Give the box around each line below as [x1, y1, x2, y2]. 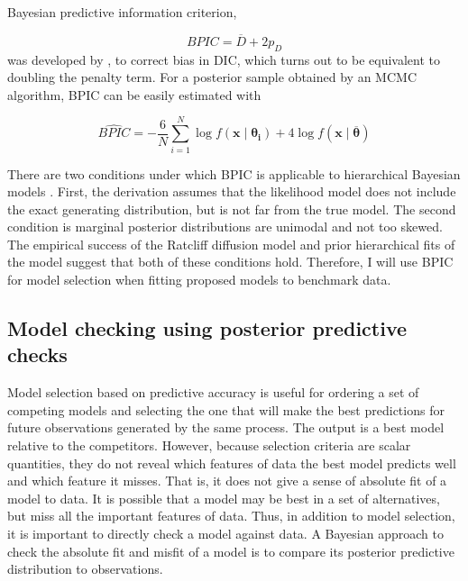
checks [7, 340, 68, 368]
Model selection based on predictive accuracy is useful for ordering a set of [7, 383, 419, 402]
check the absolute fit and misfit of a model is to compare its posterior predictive [7, 541, 454, 560]
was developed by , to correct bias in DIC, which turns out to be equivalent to [7, 50, 441, 68]
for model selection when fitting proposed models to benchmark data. [7, 270, 391, 289]
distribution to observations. [7, 559, 163, 578]
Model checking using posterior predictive [7, 314, 408, 342]
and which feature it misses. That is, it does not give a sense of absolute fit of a [7, 471, 447, 490]
